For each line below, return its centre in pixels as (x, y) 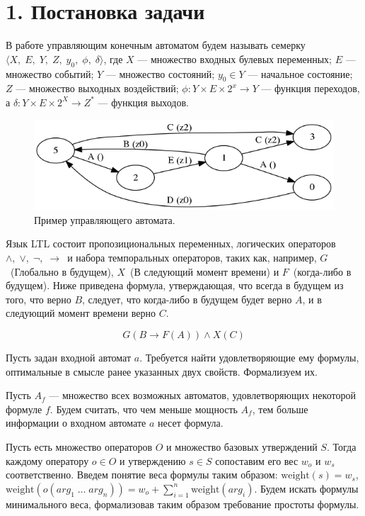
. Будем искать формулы (306, 488)
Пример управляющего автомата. (105, 219)
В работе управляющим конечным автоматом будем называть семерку (156, 45)
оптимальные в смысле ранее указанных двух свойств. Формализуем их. (162, 371)
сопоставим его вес (257, 460)
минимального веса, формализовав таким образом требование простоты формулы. (182, 504)
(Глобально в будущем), (62, 271)
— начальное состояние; (300, 73)
